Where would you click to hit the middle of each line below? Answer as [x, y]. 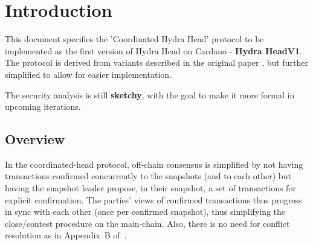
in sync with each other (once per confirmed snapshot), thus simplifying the [145, 212]
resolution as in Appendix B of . [66, 235]
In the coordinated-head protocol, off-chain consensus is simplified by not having [154, 164]
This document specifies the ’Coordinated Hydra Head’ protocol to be [134, 39]
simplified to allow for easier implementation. [88, 74]
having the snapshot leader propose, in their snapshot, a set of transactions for [150, 188]
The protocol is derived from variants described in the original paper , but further [156, 62]
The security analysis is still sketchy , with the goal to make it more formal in [150, 94]
